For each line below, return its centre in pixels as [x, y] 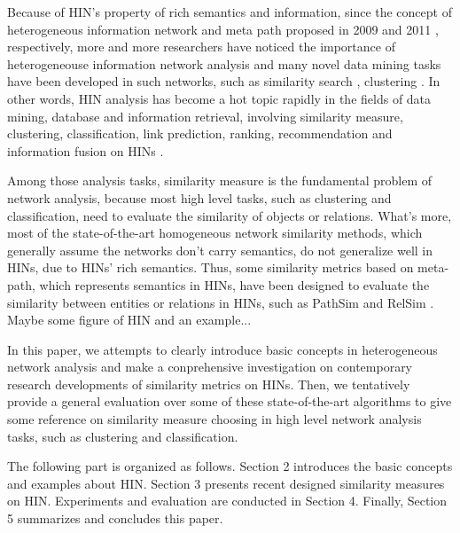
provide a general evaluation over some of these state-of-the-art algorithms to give [230, 401]
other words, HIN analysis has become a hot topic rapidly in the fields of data [219, 98]
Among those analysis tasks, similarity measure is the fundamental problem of [220, 180]
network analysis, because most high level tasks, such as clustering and [199, 197]
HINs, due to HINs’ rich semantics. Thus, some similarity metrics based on [211, 267]
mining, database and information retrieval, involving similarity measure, [205, 116]
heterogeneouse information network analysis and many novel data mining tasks [224, 63]
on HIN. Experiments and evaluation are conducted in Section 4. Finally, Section [227, 501]
